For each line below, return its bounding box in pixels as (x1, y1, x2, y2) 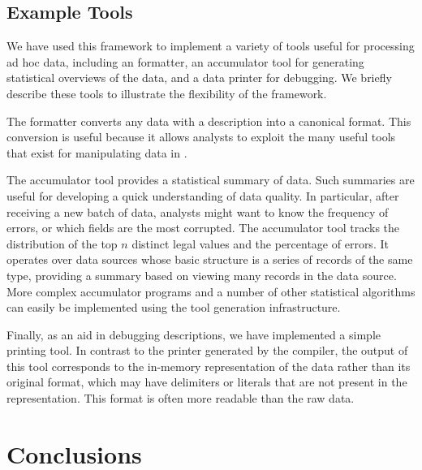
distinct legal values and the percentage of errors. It (131, 235, 389, 252)
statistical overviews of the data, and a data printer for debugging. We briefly (6, 69, 392, 86)
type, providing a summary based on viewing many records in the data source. (6, 266, 397, 283)
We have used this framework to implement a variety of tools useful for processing (6, 37, 415, 54)
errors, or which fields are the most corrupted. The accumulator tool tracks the (6, 219, 400, 236)
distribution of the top (6, 235, 118, 252)
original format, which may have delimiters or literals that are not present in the (6, 373, 407, 390)
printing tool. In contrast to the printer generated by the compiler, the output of (6, 342, 408, 359)
